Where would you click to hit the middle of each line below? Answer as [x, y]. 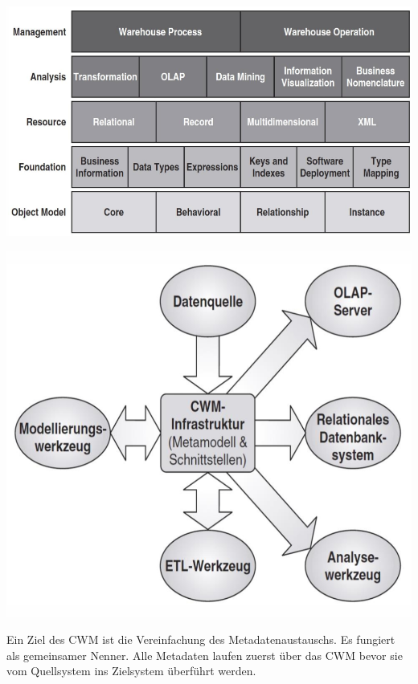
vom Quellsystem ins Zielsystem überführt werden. [131, 671]
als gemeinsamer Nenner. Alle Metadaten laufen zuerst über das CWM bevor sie [205, 655]
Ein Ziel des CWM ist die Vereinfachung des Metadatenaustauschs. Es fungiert [201, 639]
